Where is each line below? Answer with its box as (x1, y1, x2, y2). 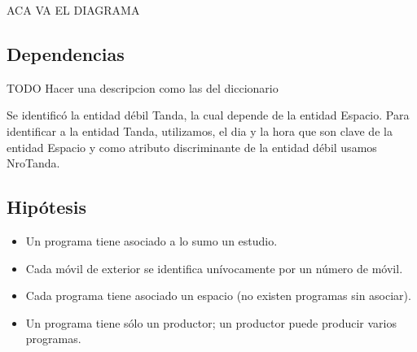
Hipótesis (7, 194, 86, 219)
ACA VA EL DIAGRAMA (7, 2, 140, 18)
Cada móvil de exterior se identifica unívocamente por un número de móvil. (25, 259, 403, 276)
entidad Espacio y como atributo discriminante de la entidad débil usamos (7, 138, 377, 155)
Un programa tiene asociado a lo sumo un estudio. (25, 232, 278, 249)
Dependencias (7, 41, 125, 66)
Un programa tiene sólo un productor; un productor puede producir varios (25, 314, 397, 331)
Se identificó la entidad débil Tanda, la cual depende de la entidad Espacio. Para (7, 106, 410, 124)
